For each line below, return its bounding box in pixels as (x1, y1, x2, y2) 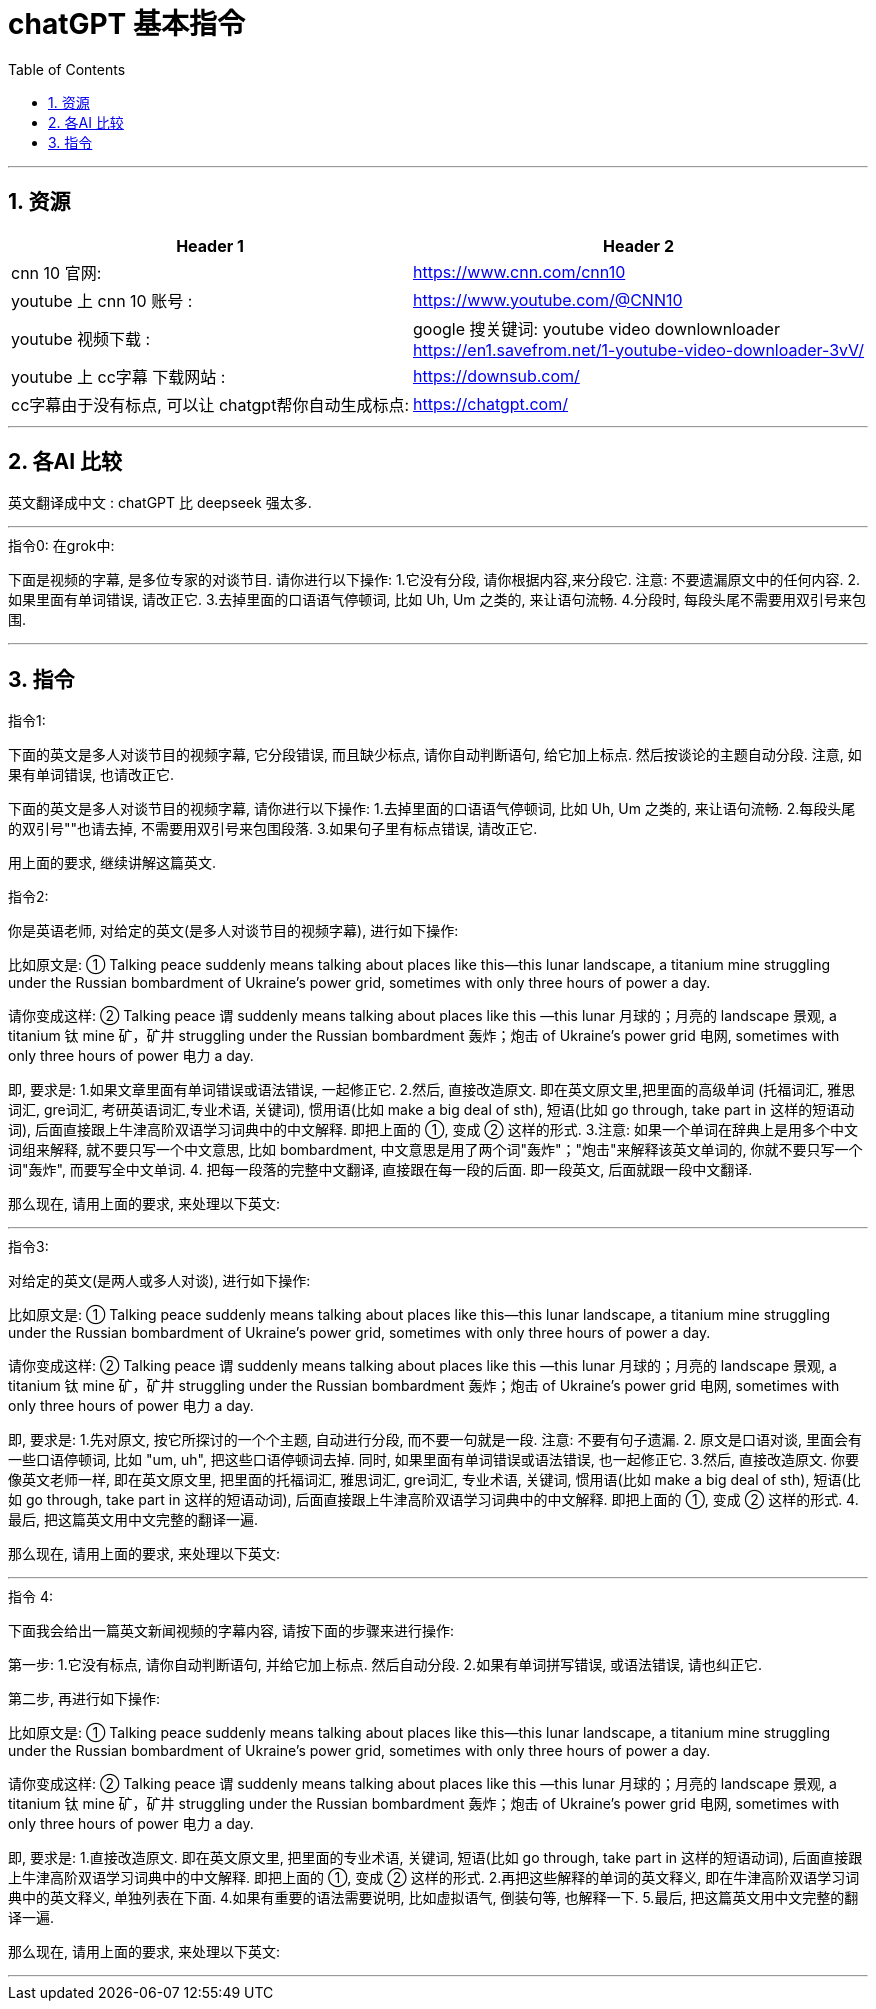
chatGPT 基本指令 (8, 7, 245, 41)
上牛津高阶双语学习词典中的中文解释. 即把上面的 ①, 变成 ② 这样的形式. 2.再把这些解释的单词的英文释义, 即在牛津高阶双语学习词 (8, 1869, 860, 1887)
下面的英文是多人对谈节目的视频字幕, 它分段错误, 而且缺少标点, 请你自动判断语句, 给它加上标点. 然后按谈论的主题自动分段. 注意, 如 (8, 746, 862, 764)
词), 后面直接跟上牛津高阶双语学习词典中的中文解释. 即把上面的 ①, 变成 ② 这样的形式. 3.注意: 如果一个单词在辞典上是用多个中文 (8, 1121, 859, 1139)
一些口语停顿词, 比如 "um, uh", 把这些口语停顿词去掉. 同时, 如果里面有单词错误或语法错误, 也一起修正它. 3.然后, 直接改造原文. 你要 (8, 1451, 860, 1469)
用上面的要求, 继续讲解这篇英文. (8, 854, 217, 872)
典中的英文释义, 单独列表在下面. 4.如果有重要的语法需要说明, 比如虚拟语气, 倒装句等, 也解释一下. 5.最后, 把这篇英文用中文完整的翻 (8, 1889, 859, 1907)
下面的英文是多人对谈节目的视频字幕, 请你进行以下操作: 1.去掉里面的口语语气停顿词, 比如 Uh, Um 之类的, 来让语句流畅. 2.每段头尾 (8, 800, 856, 818)
